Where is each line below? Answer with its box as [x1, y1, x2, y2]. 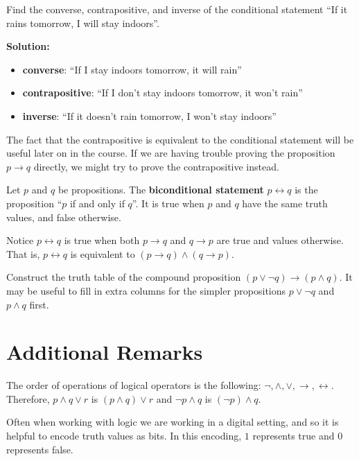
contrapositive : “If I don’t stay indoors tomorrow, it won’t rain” [22, 85, 303, 100]
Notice [6, 233, 34, 247]
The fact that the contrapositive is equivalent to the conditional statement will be [6, 132, 354, 146]
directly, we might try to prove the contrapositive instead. [33, 159, 279, 173]
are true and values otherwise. [216, 233, 344, 247]
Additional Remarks [6, 338, 203, 366]
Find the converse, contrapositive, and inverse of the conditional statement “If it [6, 2, 348, 16]
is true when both [64, 233, 140, 247]
